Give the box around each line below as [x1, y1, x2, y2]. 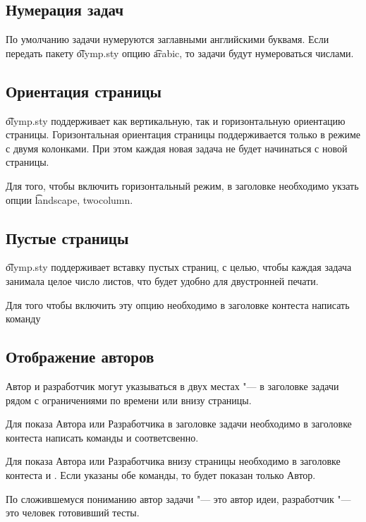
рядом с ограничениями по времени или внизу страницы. [6, 392, 252, 407]
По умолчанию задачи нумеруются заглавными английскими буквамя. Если [6, 32, 329, 47]
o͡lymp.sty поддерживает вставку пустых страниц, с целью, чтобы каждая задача [6, 260, 352, 274]
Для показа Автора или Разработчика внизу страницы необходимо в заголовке [6, 454, 341, 468]
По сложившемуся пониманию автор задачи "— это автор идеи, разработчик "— [6, 491, 351, 506]
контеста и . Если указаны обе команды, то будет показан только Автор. [6, 467, 316, 482]
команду [6, 311, 41, 326]
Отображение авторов [6, 346, 154, 368]
